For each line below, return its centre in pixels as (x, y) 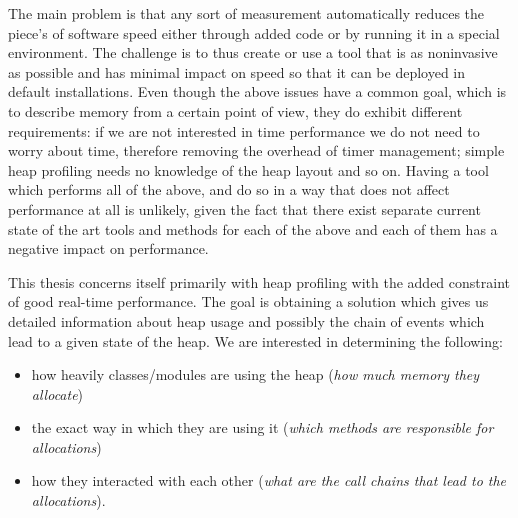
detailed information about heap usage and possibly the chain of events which (246, 320)
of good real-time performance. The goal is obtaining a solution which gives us (248, 301)
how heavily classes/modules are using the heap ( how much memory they (255, 374)
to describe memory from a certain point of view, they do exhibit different (235, 110)
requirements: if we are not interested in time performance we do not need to (244, 130)
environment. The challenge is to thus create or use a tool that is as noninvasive (253, 52)
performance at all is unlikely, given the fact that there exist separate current (244, 208)
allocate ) (57, 393)
